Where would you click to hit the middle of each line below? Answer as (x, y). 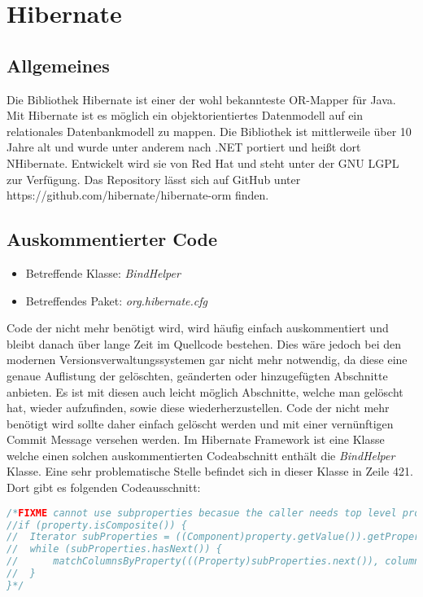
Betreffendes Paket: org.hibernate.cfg (116, 300)
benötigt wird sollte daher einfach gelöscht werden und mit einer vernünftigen (200, 423)
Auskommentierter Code (112, 239)
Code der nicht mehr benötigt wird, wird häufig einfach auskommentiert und (198, 328)
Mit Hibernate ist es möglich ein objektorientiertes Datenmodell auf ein (185, 115)
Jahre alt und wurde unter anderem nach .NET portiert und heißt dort (184, 147)
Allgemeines (58, 65)
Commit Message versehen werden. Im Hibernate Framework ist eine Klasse (196, 439)
